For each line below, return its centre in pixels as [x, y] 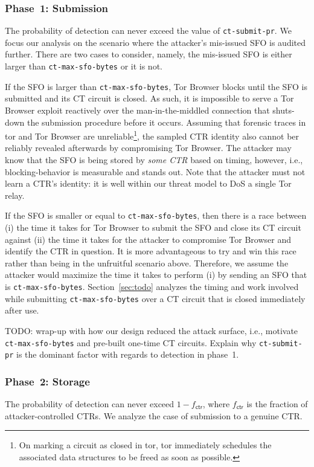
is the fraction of [277, 404]
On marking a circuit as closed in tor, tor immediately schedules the [145, 445]
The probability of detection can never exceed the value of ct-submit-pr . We [148, 31]
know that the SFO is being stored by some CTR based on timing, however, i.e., [154, 159]
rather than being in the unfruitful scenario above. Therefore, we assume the [147, 262]
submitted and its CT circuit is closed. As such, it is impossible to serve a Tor [149, 98]
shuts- [284, 110]
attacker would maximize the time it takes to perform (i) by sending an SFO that [156, 275]
